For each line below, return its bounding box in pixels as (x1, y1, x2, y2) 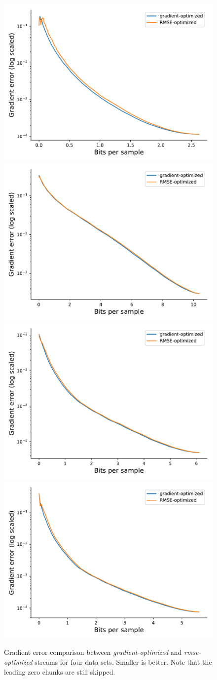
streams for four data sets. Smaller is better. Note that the (35, 656, 212, 667)
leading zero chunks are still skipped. (4, 666, 115, 677)
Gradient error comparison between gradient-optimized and (4, 647, 182, 657)
